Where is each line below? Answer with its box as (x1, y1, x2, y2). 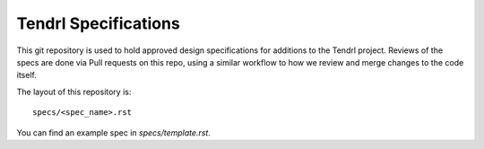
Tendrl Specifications (16, 13, 181, 33)
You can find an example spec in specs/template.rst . (16, 127, 211, 138)
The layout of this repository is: (16, 86, 132, 97)
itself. (16, 70, 38, 81)
